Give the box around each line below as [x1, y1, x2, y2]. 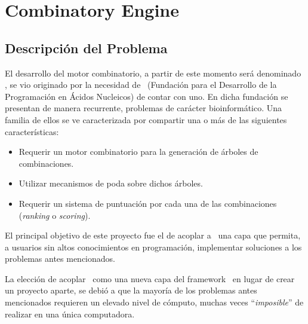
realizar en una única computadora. [5, 307, 135, 320]
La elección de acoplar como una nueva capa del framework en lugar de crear [5, 272, 295, 285]
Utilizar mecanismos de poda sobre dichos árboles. [19, 177, 203, 189]
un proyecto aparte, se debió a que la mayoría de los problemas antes [5, 284, 257, 297]
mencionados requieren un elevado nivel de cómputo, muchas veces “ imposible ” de [5, 296, 304, 308]
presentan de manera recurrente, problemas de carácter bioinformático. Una [5, 102, 282, 114]
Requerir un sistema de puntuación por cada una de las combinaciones [19, 197, 277, 209]
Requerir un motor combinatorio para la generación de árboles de [19, 145, 258, 158]
